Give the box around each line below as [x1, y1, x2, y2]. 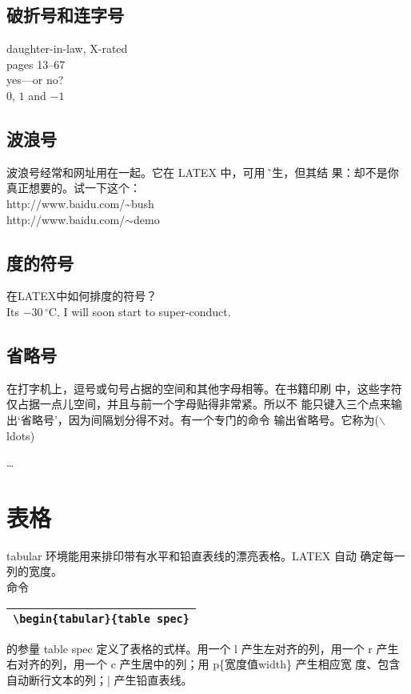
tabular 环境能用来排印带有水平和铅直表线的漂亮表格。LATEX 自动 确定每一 [6, 547, 405, 564]
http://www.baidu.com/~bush [6, 195, 154, 211]
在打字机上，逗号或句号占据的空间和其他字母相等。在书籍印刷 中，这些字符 [6, 379, 402, 396]
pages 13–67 [6, 55, 66, 72]
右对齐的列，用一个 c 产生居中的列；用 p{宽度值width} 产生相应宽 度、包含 [6, 656, 401, 672]
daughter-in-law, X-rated [6, 40, 128, 57]
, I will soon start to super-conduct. [56, 303, 231, 319]
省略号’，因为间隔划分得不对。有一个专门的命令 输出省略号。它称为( [20, 411, 379, 427]
